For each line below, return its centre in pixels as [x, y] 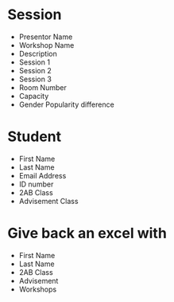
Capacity [34, 96]
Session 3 [35, 79]
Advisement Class [48, 201]
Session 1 [35, 62]
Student [35, 137]
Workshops [38, 289]
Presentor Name [46, 37]
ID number [36, 184]
